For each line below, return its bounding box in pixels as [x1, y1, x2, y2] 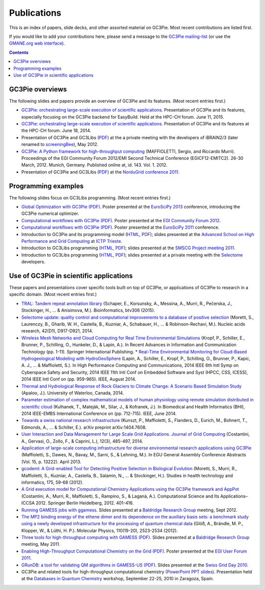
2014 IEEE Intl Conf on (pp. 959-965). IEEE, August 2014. [21, 376, 136, 382]
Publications [9, 7, 61, 18]
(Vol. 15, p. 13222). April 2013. [21, 459, 81, 465]
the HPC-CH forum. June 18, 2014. [21, 128, 91, 134]
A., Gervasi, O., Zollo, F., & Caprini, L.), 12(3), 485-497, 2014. [21, 438, 143, 444]
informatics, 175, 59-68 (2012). [21, 479, 83, 485]
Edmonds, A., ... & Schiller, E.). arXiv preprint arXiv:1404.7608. [21, 424, 147, 430]
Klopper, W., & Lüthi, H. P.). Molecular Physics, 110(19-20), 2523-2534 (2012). [21, 528, 178, 533]
